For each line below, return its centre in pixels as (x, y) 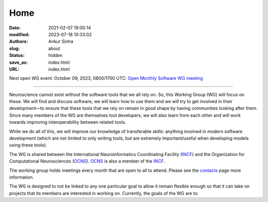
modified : (19, 34)
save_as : (19, 62)
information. (22, 177)
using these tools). (28, 145)
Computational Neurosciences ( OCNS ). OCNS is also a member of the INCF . (87, 161)
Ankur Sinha (61, 42)
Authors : (19, 42)
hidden (56, 55)
